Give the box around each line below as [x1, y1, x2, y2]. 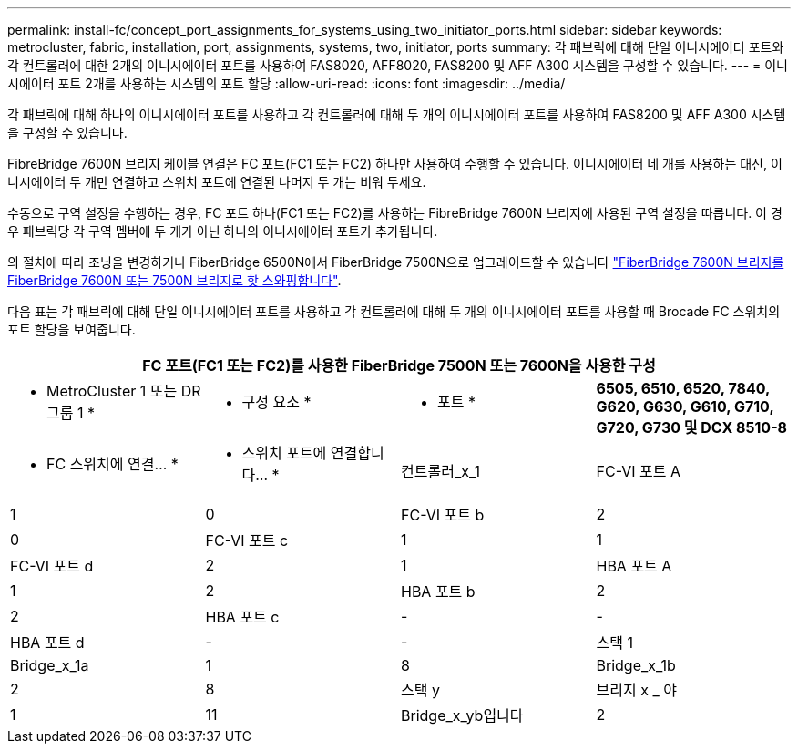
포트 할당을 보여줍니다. [7, 322, 136, 337]
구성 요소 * [241, 393, 312, 411]
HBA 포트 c [205, 608, 280, 626]
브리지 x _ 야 [596, 681, 677, 699]
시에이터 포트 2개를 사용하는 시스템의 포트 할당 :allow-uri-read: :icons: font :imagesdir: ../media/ [7, 76, 566, 91]
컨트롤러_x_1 [401, 462, 480, 480]
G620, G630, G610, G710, [596, 397, 774, 416]
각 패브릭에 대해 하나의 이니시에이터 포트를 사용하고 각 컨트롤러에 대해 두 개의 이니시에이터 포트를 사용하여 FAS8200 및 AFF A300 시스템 [7, 107, 786, 122]
